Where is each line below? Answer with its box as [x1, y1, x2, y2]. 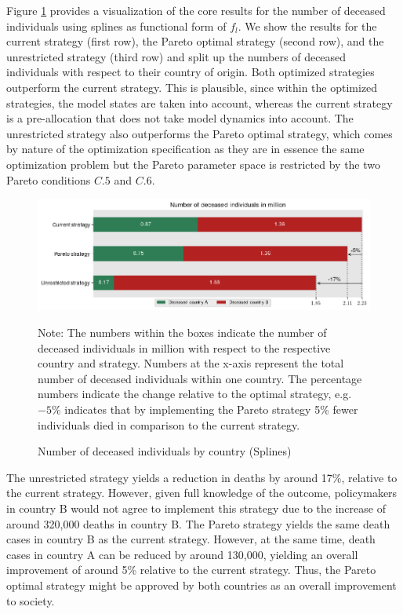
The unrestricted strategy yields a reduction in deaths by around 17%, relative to [6, 469, 398, 485]
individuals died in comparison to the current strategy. [38, 416, 300, 433]
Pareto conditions [6, 171, 91, 188]
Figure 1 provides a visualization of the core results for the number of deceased [6, 2, 386, 18]
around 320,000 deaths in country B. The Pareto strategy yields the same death [6, 515, 390, 532]
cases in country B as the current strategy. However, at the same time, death [6, 531, 376, 547]
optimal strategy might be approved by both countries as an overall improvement [6, 576, 397, 593]
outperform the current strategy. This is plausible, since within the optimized [6, 79, 378, 95]
